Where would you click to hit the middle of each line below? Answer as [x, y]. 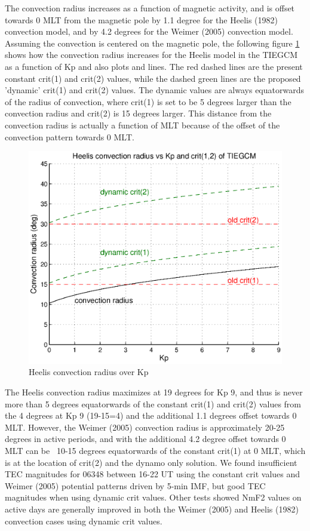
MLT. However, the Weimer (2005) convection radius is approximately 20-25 [145, 427]
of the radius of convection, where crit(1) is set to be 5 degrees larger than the [148, 101]
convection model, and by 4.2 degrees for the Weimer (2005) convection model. [149, 31]
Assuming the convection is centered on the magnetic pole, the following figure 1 [152, 43]
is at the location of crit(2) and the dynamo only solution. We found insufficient [151, 462]
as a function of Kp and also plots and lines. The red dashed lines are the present [154, 66]
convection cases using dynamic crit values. [84, 521]
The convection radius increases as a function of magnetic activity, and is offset [150, 8]
